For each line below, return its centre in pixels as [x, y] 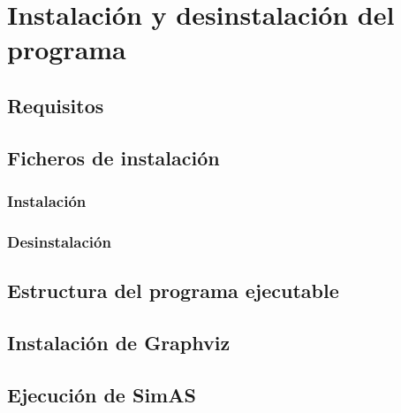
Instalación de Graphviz [119, 342]
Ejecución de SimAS [102, 394]
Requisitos [56, 105]
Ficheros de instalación [113, 157]
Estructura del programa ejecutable [173, 291]
